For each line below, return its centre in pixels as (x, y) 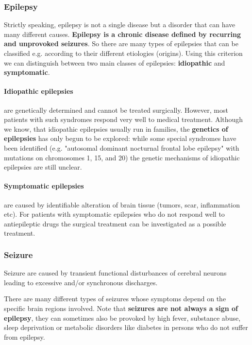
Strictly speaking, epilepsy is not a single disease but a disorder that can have (120, 25)
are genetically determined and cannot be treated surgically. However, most (116, 110)
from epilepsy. (25, 336)
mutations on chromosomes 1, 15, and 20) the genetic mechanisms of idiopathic (122, 157)
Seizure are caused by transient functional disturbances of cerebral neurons (115, 273)
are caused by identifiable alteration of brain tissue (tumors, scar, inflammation (122, 204)
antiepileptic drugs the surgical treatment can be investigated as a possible (115, 223)
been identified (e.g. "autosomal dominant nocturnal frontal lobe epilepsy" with (122, 147)
